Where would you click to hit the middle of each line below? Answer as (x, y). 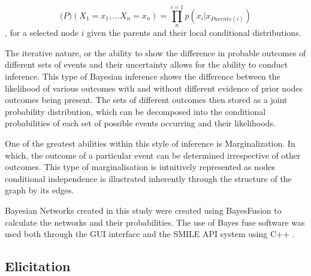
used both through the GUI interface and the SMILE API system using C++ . (150, 234)
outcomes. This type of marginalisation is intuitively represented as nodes (140, 167)
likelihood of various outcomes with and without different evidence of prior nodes (154, 88)
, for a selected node (42, 33)
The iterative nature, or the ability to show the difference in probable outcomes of (155, 52)
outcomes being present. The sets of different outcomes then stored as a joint (146, 100)
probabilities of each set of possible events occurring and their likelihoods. (140, 123)
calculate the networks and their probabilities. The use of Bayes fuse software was (155, 222)
